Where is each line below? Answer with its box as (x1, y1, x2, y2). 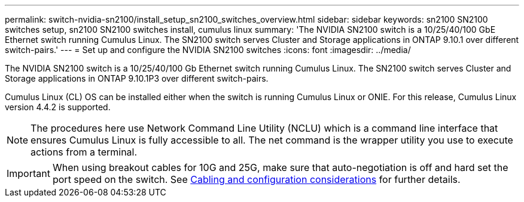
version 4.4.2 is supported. (5, 102, 111, 112)
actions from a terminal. (31, 146, 138, 158)
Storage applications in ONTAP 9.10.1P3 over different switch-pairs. (5, 73, 269, 83)
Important (7, 167, 50, 179)
